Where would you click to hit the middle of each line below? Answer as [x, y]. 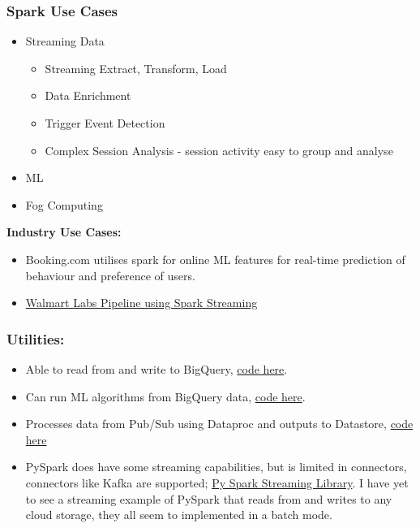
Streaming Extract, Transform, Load [136, 68]
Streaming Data [65, 41]
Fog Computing [64, 204]
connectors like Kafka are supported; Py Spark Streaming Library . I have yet [217, 482]
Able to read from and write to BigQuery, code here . [156, 368]
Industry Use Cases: [64, 232]
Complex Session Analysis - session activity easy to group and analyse [219, 150]
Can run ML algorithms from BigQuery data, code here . [165, 396]
